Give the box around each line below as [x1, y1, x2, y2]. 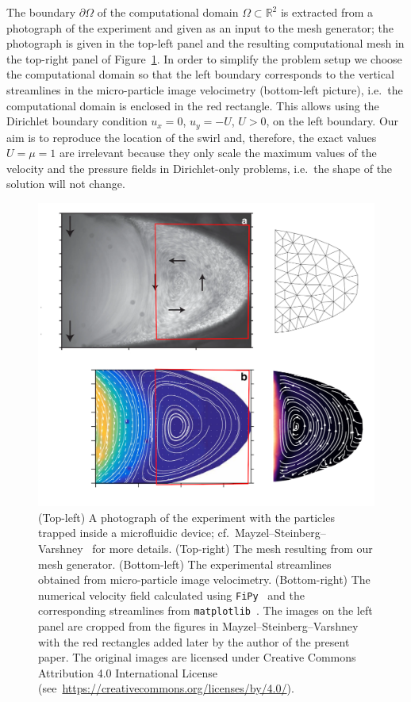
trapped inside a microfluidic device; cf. [38, 524, 229, 541]
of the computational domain [97, 4, 239, 20]
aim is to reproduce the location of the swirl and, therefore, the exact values [6, 129, 377, 145]
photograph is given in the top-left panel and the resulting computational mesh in [6, 35, 405, 52]
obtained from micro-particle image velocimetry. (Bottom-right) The [38, 571, 371, 588]
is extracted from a [280, 4, 373, 20]
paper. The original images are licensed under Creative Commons [38, 649, 356, 666]
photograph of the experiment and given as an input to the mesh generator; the [6, 19, 394, 36]
